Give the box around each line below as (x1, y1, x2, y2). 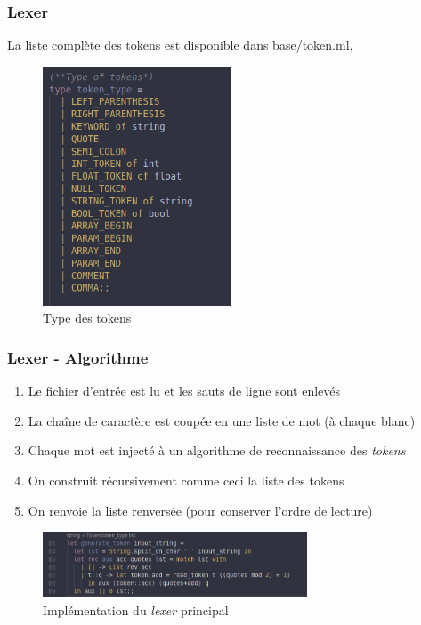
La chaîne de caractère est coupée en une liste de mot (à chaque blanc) (28, 411, 416, 429)
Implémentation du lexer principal (43, 600, 229, 619)
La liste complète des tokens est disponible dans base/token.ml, (7, 36, 353, 54)
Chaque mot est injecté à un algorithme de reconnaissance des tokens (28, 441, 406, 460)
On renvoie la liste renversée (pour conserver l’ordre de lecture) (28, 501, 373, 519)
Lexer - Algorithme (7, 346, 149, 368)
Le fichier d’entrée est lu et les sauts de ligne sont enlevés (28, 381, 341, 400)
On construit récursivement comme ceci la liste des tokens (28, 470, 344, 489)
